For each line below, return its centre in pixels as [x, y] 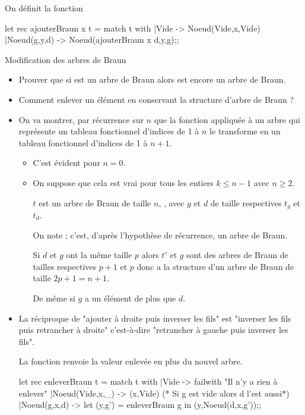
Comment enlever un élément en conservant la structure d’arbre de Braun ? [156, 99]
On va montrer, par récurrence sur [81, 119]
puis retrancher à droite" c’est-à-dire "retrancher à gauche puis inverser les [153, 330]
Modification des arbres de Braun [66, 59]
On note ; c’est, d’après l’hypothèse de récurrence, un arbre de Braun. [160, 235]
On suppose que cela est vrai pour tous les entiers [123, 182]
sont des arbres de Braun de [237, 255]
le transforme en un [245, 131]
